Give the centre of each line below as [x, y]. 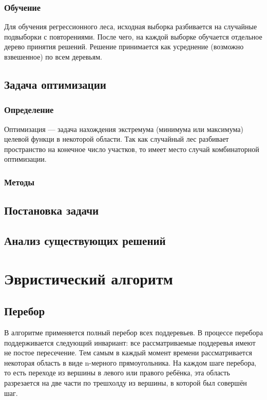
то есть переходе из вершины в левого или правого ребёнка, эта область [117, 373]
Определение [29, 110]
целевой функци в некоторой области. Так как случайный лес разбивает [117, 139]
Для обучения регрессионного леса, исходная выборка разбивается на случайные [131, 26]
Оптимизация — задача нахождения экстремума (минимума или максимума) [124, 129]
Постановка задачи [52, 210]
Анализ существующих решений [85, 240]
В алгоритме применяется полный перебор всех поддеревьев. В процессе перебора [133, 332]
